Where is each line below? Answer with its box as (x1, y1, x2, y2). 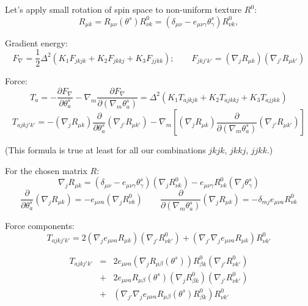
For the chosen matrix (5, 164, 87, 177)
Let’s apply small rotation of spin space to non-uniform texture (5, 3, 242, 15)
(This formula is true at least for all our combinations (5, 144, 206, 156)
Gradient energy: (5, 36, 68, 49)
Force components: (5, 219, 75, 232)
